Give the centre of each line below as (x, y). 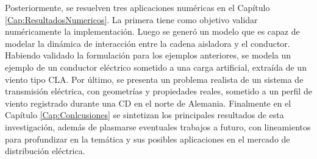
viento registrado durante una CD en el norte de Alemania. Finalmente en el (148, 103)
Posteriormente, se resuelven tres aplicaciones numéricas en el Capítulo (137, 7)
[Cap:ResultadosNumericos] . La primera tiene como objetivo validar (131, 19)
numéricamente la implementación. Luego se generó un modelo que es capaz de (152, 31)
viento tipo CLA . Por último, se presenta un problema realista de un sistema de (154, 79)
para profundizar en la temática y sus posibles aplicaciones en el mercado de (148, 139)
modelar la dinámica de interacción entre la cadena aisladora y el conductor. (148, 43)
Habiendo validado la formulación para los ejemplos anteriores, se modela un (148, 55)
